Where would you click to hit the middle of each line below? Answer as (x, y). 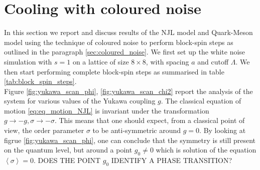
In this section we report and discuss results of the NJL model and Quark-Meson (128, 32)
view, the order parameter (44, 130)
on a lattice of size (101, 61)
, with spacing (167, 61)
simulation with (28, 61)
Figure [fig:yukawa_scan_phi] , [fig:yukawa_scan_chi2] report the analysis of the (128, 91)
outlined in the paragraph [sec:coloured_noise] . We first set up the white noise (125, 52)
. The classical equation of (201, 101)
